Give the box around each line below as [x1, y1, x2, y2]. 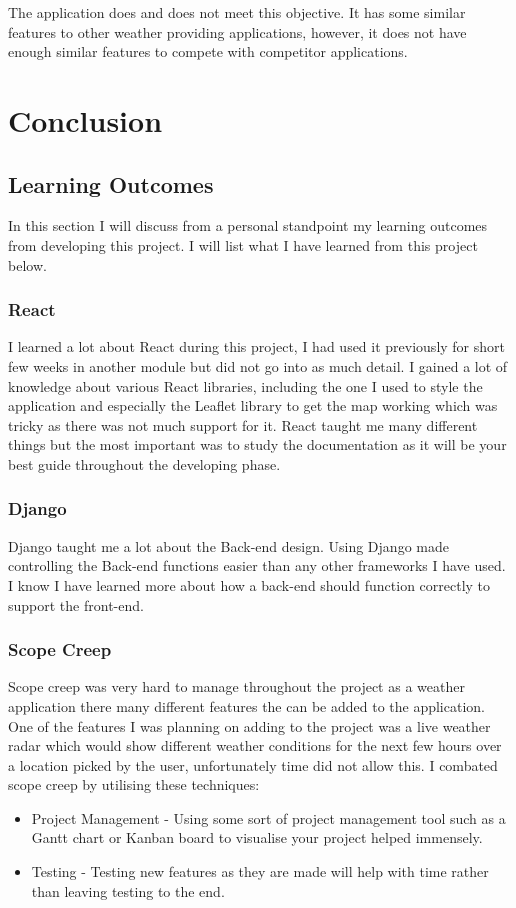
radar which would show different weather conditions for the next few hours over [8, 735, 502, 756]
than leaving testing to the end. [31, 880, 225, 901]
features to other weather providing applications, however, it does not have [8, 21, 467, 42]
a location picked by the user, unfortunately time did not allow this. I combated [8, 754, 498, 775]
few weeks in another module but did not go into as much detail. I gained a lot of [8, 355, 508, 376]
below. [8, 254, 47, 275]
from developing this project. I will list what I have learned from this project [8, 234, 478, 255]
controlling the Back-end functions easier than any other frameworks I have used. [8, 555, 506, 576]
